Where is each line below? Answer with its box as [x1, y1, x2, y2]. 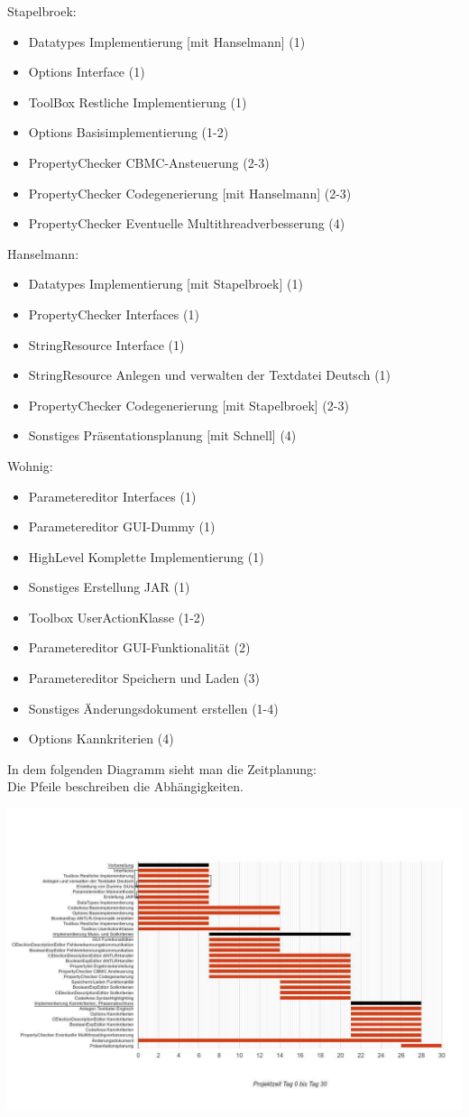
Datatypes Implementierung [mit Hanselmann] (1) [28, 32, 306, 51]
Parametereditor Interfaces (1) [28, 486, 197, 505]
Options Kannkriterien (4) [28, 729, 174, 748]
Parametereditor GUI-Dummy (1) [28, 517, 216, 536]
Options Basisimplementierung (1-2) [28, 123, 229, 142]
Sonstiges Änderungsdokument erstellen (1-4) [28, 698, 279, 717]
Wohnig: [7, 456, 53, 475]
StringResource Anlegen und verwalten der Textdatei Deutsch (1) [28, 365, 391, 384]
